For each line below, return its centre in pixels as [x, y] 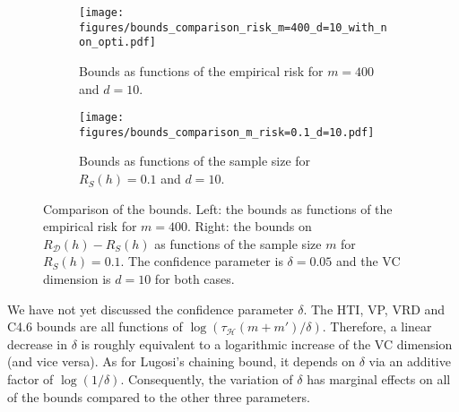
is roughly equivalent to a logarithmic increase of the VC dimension [267, 343]
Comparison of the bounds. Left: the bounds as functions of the [218, 208]
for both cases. [195, 279]
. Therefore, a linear [377, 326]
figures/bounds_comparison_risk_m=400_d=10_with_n [233, 27]
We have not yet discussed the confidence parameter [151, 309]
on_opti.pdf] [117, 43]
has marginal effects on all [379, 379]
